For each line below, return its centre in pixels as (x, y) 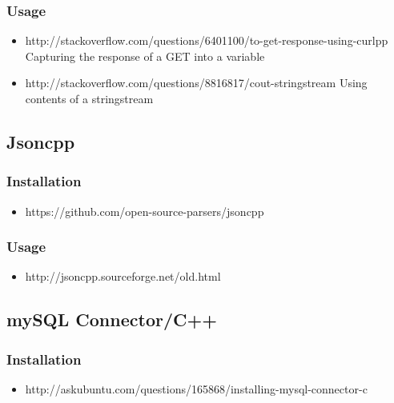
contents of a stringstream (89, 98)
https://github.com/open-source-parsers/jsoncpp (145, 211)
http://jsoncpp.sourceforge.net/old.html (123, 276)
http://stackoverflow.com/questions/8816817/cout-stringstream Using (196, 83)
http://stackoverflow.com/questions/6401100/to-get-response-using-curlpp (207, 40)
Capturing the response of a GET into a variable (145, 56)
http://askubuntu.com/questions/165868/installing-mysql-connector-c (196, 389)
